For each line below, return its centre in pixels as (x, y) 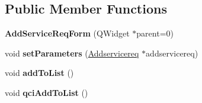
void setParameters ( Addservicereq (72, 53)
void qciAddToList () (47, 92)
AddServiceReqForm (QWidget (67, 33)
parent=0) (155, 33)
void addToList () (39, 73)
